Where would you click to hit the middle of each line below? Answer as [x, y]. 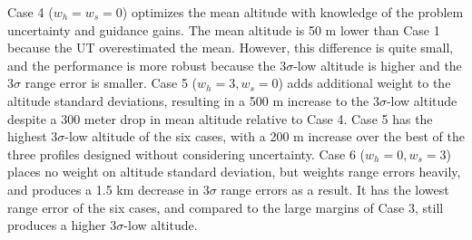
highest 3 [33, 136]
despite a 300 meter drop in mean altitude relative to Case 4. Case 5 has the [220, 118]
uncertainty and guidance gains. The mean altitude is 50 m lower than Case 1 [224, 29]
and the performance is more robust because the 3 [147, 65]
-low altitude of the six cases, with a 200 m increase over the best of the [265, 136]
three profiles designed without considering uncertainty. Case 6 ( [187, 154]
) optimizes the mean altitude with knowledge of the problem [293, 12]
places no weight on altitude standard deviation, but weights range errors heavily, [234, 172]
